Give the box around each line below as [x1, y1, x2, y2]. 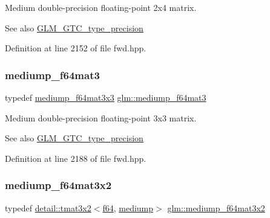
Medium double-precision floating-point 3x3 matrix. [5, 111, 197, 124]
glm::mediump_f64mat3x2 [167, 201, 265, 214]
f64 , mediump [102, 201, 154, 214]
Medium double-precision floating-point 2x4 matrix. [5, 1, 197, 13]
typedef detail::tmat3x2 [5, 201, 91, 214]
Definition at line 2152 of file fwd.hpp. [5, 42, 147, 54]
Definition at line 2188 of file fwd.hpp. [5, 152, 147, 164]
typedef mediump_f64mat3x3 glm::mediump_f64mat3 [5, 91, 206, 103]
